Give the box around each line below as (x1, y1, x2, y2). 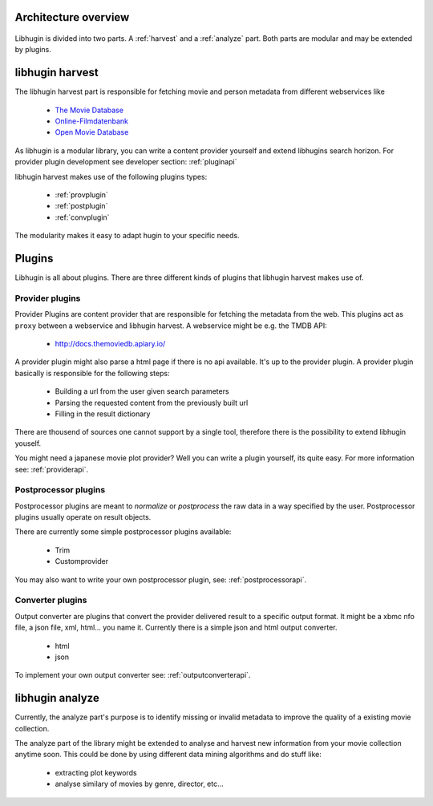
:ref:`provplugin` (55, 190, 108, 200)
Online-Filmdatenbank (55, 116, 128, 126)
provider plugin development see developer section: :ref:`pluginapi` (14, 157, 237, 167)
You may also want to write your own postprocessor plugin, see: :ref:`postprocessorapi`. (14, 574, 307, 585)
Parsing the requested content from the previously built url (55, 398, 249, 407)
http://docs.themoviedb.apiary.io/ (55, 339, 166, 349)
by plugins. (14, 45, 52, 55)
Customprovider (55, 557, 108, 566)
